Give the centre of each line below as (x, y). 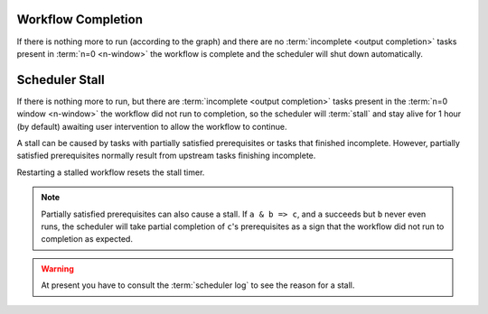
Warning (57, 268)
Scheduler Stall (61, 80)
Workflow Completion (80, 19)
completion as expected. (87, 239)
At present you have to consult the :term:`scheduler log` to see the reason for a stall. (198, 285)
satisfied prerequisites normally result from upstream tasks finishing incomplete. (166, 156)
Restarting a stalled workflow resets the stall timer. (111, 172)
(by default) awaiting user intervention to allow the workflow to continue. (152, 126)
